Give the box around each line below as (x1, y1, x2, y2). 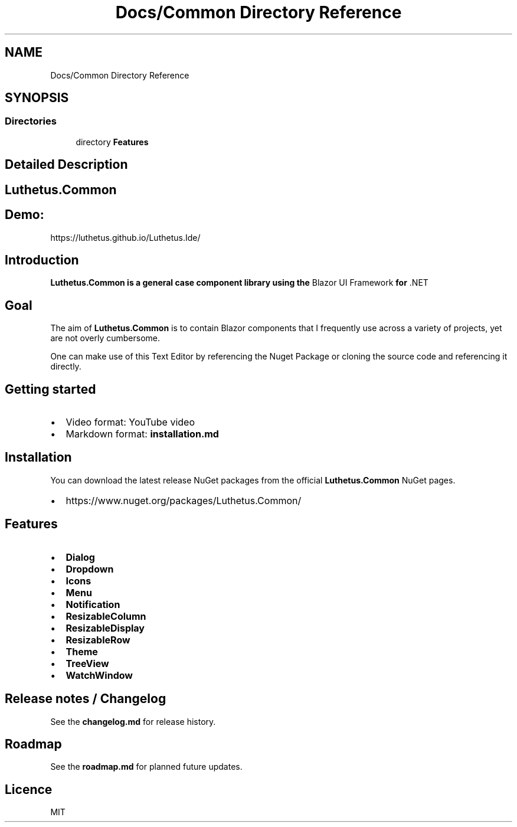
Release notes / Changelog (5, 691, 166, 707)
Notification (66, 598, 120, 610)
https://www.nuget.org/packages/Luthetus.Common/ (66, 494, 302, 506)
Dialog (66, 551, 95, 563)
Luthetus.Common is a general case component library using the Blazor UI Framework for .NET (50, 277, 428, 288)
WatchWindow (66, 669, 133, 681)
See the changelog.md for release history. (50, 716, 216, 727)
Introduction (5, 252, 79, 267)
